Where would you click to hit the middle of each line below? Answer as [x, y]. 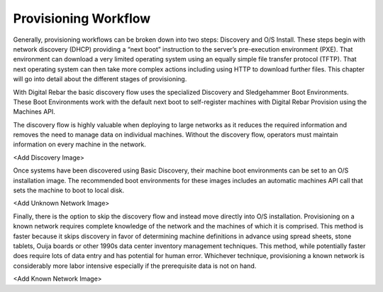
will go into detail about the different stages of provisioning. [100, 79]
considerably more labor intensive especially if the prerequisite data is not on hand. [135, 266]
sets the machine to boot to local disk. [69, 190]
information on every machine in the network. [80, 144]
